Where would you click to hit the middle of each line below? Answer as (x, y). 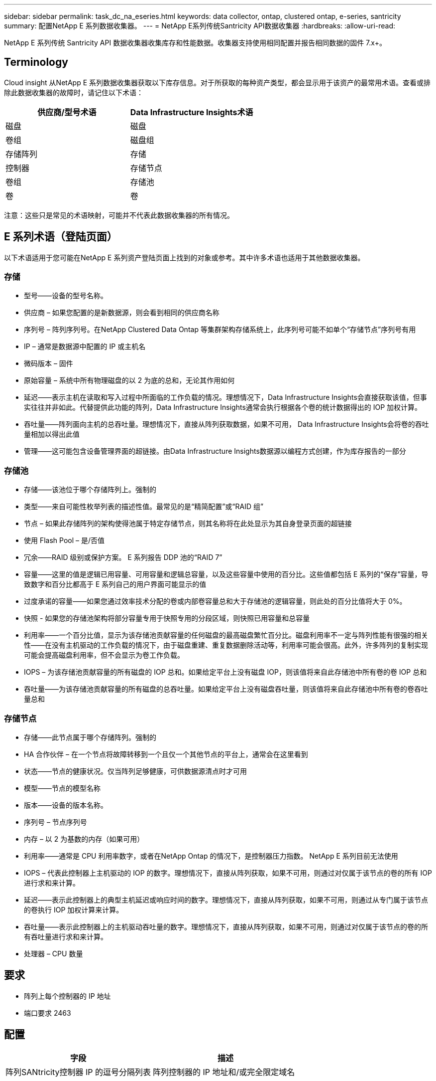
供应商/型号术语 (67, 112)
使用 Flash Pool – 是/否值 (64, 540)
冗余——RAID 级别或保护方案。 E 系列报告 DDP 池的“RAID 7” (123, 557)
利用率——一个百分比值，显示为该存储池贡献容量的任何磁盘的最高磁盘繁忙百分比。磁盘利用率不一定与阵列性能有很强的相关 (226, 635)
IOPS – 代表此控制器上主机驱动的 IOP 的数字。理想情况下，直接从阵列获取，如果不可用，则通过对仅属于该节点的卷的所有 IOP (228, 873)
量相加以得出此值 (52, 434)
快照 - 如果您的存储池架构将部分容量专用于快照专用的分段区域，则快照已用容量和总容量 (167, 618)
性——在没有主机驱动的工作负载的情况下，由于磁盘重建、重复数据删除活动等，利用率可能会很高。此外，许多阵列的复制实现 (226, 645)
